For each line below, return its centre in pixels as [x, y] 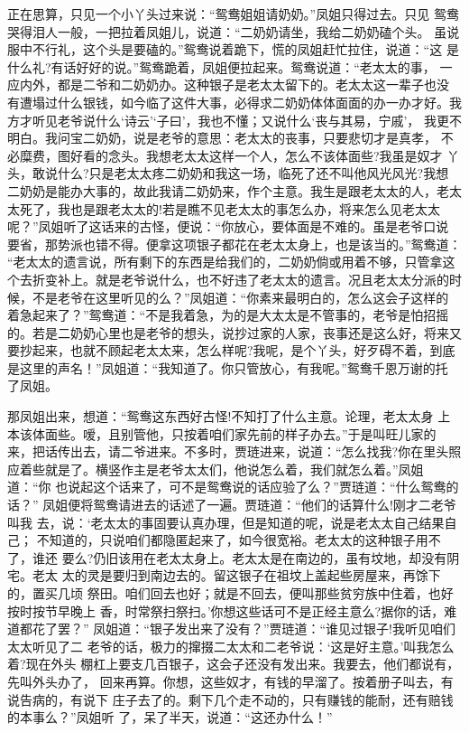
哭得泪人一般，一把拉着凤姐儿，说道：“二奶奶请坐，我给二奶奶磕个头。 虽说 [234, 31]
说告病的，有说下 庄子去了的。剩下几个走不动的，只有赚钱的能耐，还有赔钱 [230, 699]
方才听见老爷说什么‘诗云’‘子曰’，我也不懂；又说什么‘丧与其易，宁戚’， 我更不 [235, 120]
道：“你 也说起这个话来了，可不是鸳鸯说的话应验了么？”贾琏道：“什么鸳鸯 [227, 487]
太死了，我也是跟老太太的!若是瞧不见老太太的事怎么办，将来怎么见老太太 [224, 208]
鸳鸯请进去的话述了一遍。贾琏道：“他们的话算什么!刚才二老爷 [275, 505]
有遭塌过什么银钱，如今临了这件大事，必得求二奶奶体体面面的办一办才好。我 [234, 102]
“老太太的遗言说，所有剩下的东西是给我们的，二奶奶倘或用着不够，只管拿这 [231, 262]
